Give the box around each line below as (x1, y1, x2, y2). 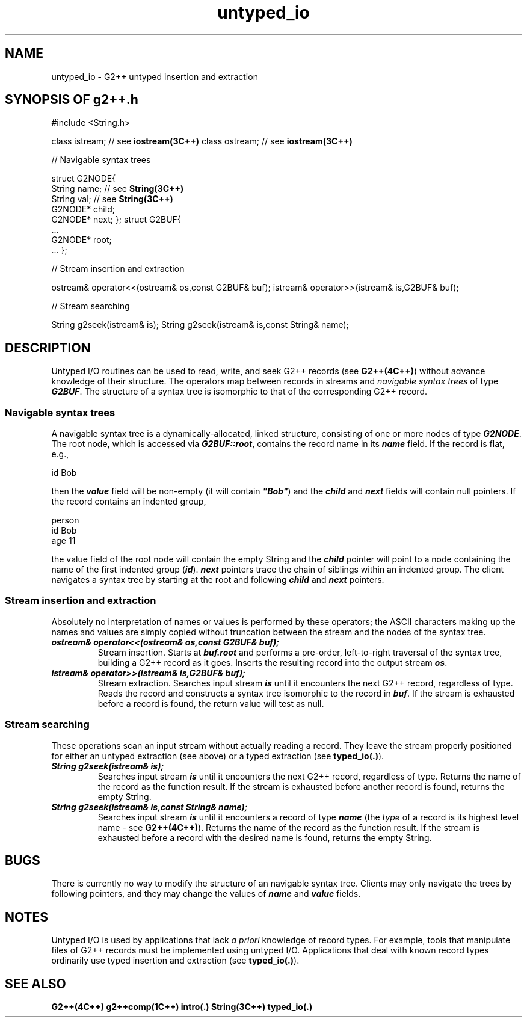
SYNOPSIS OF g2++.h (5, 92, 138, 108)
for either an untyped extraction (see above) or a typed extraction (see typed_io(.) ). (51, 750, 384, 761)
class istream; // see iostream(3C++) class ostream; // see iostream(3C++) (51, 136, 353, 147)
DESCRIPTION (5, 340, 91, 356)
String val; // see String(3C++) (51, 194, 173, 205)
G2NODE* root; (51, 235, 112, 245)
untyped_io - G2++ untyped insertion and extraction (51, 71, 258, 82)
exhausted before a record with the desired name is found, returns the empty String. (97, 832, 432, 843)
